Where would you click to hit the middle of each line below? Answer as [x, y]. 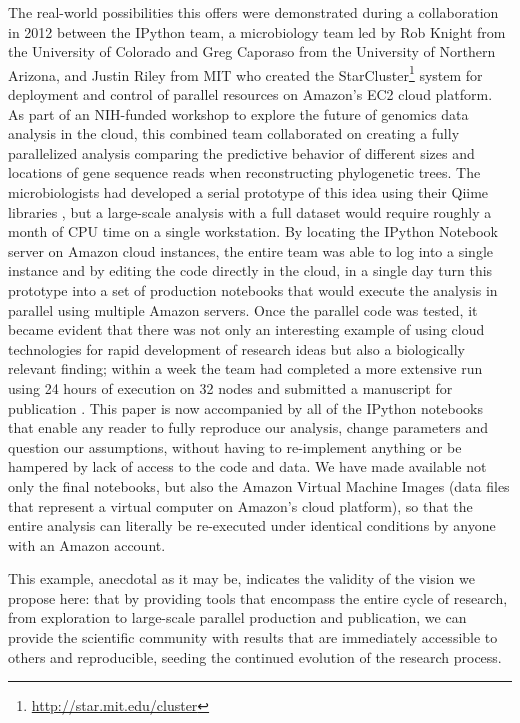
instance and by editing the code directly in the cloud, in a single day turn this [250, 270]
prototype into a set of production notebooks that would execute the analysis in [253, 289]
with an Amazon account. [87, 544]
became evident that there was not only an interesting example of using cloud [246, 329]
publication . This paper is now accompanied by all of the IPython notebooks [245, 407]
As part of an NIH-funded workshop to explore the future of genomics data [238, 113]
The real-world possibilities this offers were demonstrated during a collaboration [253, 12]
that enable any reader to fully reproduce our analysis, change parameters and [248, 427]
